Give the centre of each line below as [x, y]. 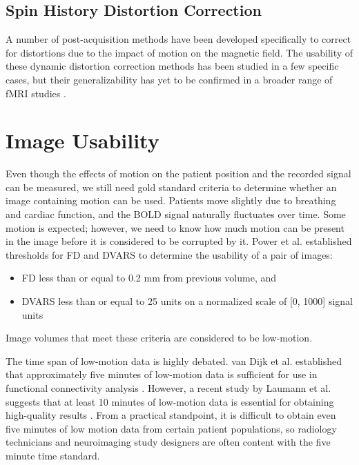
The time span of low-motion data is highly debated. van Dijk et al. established [174, 360]
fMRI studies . [36, 93]
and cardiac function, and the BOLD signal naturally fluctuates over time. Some [176, 214]
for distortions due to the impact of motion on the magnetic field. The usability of [179, 52]
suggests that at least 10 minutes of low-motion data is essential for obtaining [170, 401]
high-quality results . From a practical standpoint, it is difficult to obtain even [171, 415]
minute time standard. [53, 455]
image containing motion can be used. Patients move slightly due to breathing [171, 200]
